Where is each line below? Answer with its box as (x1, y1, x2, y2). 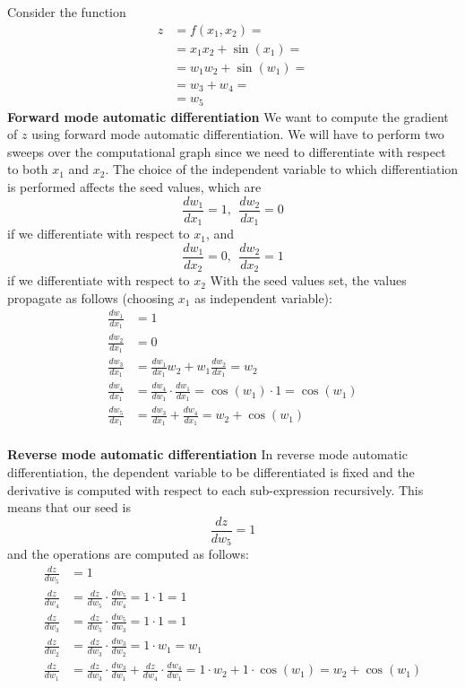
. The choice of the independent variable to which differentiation (105, 160, 459, 179)
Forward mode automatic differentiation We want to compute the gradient (7, 107, 449, 126)
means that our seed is (7, 498, 131, 517)
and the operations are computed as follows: (7, 544, 249, 563)
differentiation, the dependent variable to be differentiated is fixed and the (7, 462, 415, 481)
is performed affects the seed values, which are (7, 178, 262, 196)
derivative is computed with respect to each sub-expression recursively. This (7, 480, 424, 499)
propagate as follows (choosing (7, 288, 175, 307)
